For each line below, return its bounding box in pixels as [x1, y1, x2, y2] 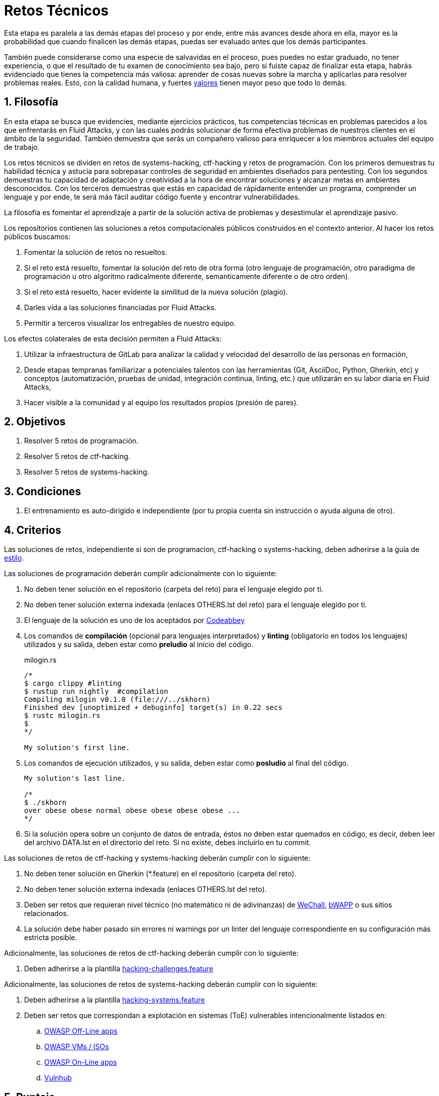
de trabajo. [4, 142, 40, 151]
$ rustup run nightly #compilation [24, 687, 168, 696]
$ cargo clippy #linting [24, 679, 122, 688]
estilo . [4, 554, 24, 563]
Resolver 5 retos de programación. [24, 436, 139, 445]
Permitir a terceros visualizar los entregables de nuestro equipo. [24, 318, 236, 327]
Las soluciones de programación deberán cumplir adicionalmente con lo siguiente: [4, 569, 277, 578]
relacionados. [24, 909, 69, 918]
